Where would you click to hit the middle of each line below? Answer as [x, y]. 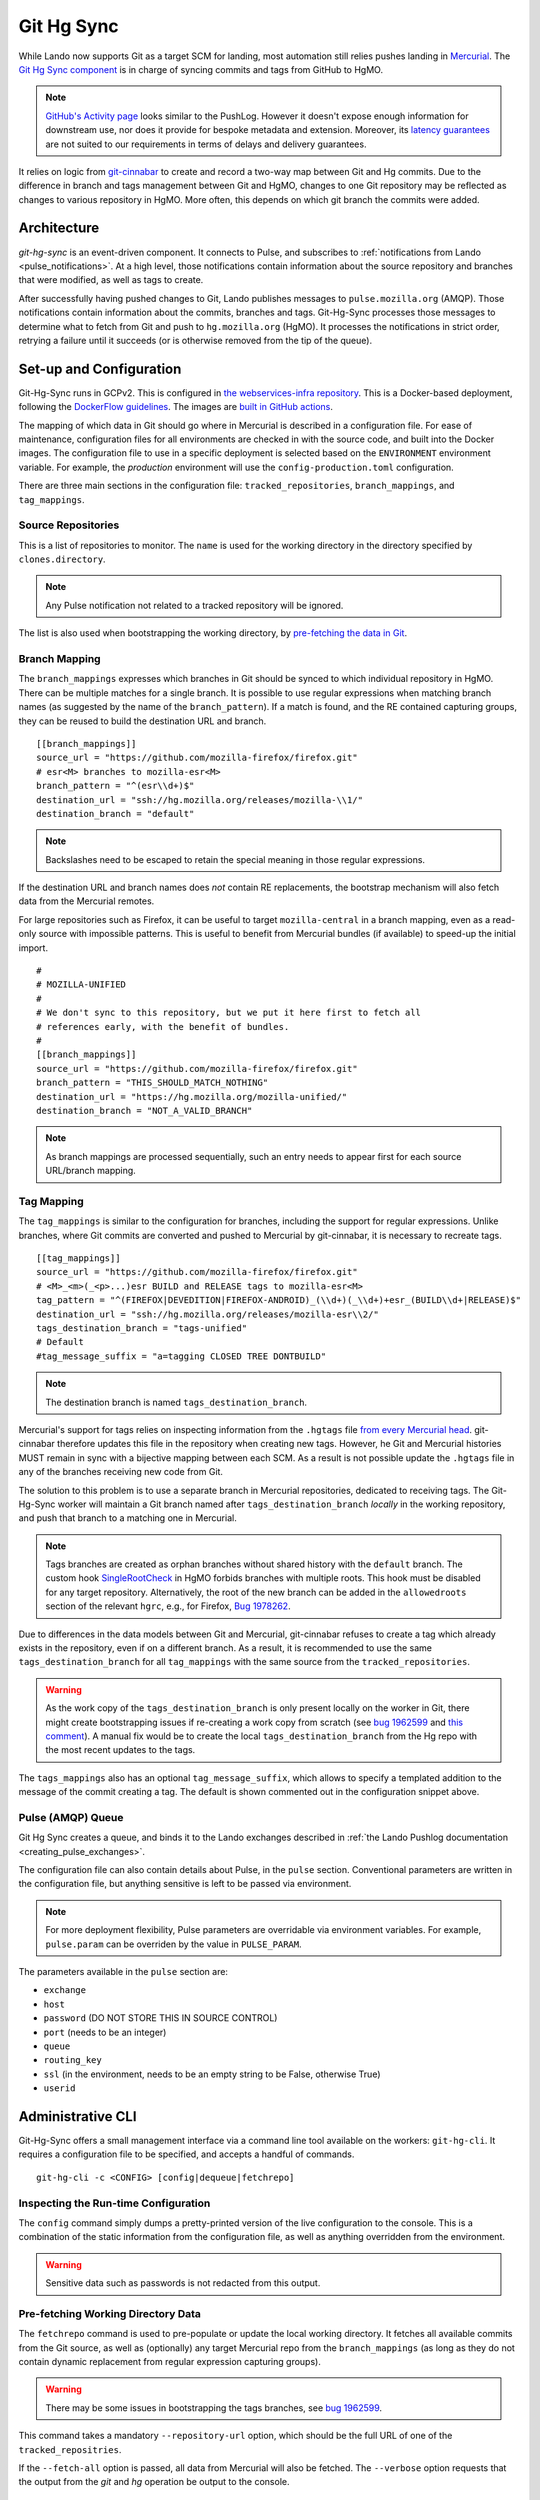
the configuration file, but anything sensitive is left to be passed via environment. [185, 1884]
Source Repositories [69, 525]
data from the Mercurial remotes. [86, 901]
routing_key [72, 2060]
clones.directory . [62, 559]
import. [33, 947]
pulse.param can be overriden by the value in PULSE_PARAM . [173, 1944]
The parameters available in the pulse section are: [123, 1972]
